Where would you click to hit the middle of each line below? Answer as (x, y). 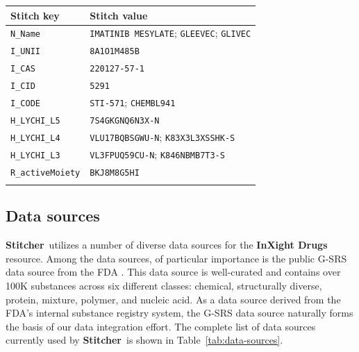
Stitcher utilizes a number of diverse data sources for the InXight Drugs (167, 245)
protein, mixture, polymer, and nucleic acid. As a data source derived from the (173, 299)
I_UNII (25, 52)
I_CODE (25, 103)
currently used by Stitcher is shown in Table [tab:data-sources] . (144, 340)
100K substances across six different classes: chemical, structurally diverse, (164, 285)
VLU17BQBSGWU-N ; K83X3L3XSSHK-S (162, 136)
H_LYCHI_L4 (35, 138)
